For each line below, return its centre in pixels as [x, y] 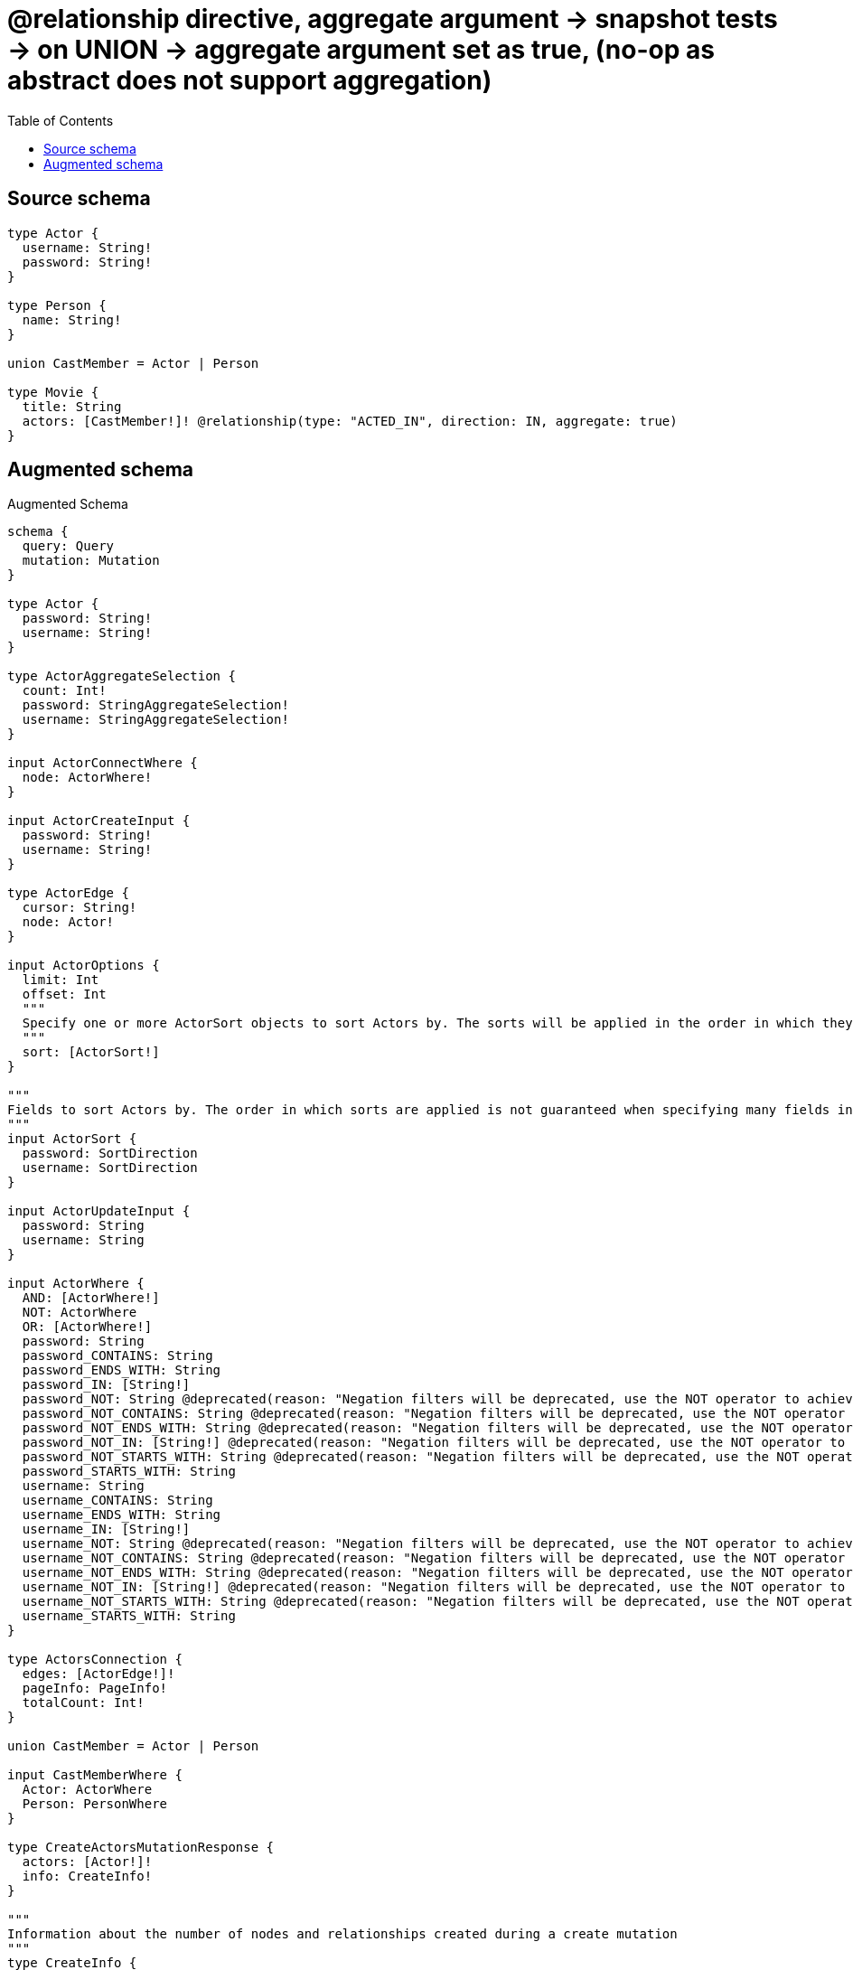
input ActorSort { [72, 1139]
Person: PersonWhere [95, 1804]
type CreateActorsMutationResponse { [141, 1848]
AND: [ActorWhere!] [91, 1298]
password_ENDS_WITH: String [122, 1370]
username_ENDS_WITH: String [122, 1515]
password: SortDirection [110, 1154]
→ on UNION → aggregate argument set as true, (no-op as [361, 50]
